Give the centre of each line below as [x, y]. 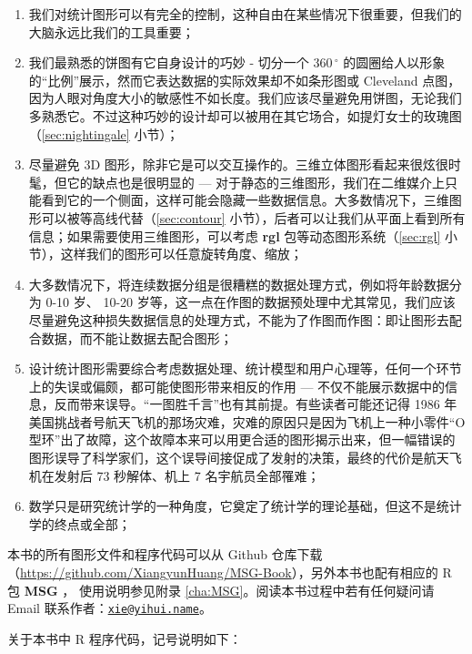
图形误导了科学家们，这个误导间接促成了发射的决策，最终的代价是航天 [239, 458]
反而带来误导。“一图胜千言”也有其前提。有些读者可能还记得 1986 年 [256, 404]
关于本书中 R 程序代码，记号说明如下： [125, 638]
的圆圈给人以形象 [394, 62]
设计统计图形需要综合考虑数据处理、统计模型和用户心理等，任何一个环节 [245, 368]
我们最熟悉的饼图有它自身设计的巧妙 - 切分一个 [169, 62]
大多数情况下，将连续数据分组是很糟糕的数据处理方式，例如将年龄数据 [239, 284]
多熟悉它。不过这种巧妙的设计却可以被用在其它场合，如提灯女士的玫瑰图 [245, 115]
